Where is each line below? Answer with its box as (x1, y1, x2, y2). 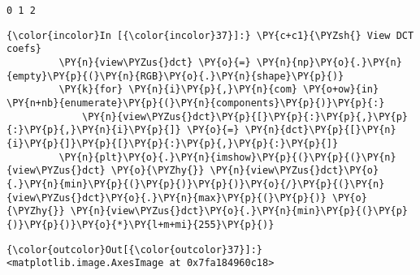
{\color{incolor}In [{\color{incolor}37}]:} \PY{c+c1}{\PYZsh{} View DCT (6, 29, 414, 41)
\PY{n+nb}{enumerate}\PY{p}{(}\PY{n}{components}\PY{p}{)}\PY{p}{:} (6, 97, 385, 109)
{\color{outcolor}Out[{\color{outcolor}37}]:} (6, 243, 262, 256)
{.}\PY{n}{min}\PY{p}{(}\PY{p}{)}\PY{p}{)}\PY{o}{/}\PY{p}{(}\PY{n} (6, 178, 385, 190)
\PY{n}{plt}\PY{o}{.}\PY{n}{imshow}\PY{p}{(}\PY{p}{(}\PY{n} (58, 151, 396, 163)
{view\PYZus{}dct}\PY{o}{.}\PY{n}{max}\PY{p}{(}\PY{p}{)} (6, 191, 327, 204)
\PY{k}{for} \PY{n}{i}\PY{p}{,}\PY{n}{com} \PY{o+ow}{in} (58, 84, 379, 96)
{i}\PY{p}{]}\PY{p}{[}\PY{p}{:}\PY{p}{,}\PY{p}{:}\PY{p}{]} (6, 137, 339, 149)
